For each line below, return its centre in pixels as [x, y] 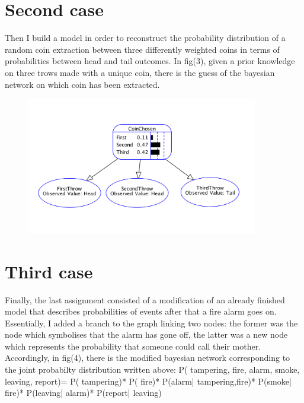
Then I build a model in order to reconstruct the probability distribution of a [145, 38]
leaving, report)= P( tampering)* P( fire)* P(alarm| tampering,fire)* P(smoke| [148, 381]
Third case [49, 271]
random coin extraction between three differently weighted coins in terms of [142, 49]
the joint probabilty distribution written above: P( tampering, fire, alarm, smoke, [152, 369]
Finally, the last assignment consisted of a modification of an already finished [145, 299]
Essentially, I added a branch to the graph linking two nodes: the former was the [151, 323]
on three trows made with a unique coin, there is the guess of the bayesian [140, 72]
